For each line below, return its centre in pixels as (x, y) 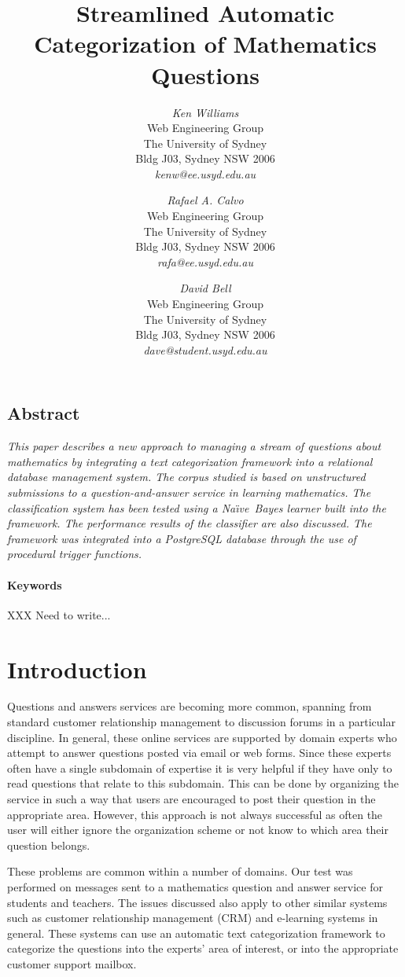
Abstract (44, 413)
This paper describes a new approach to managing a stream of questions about (194, 446)
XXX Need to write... (59, 614)
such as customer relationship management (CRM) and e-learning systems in (193, 918)
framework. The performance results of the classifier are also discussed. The (190, 523)
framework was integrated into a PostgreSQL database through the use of (182, 538)
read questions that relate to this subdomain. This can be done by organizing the (203, 783)
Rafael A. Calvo (205, 200)
